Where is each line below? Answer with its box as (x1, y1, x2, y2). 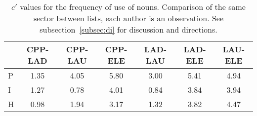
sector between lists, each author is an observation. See (33, 12, 224, 24)
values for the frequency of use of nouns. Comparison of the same (20, 1, 246, 12)
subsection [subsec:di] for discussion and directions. (40, 24, 217, 35)
